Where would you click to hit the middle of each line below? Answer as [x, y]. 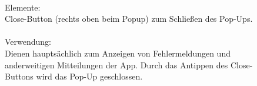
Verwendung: [28, 42]
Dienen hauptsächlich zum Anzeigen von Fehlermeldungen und [118, 53]
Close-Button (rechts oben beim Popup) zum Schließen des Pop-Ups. [129, 19]
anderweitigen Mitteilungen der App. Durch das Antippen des [116, 64]
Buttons [19, 76]
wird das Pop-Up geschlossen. [89, 76]
